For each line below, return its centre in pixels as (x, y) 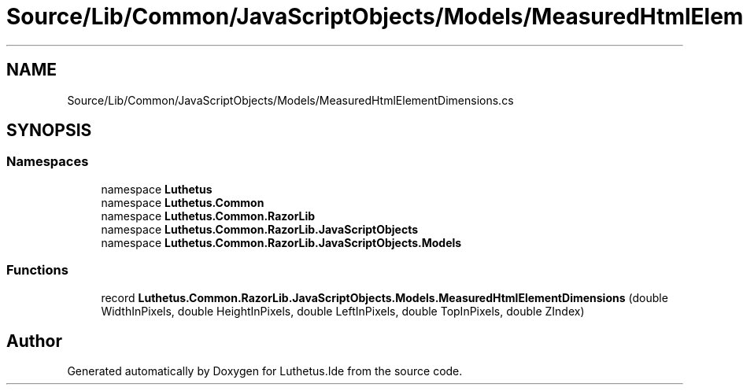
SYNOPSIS (49, 131)
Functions (37, 270)
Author (34, 341)
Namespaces (48, 162)
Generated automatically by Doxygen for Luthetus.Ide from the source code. (265, 371)
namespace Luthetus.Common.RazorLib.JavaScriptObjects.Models (281, 242)
